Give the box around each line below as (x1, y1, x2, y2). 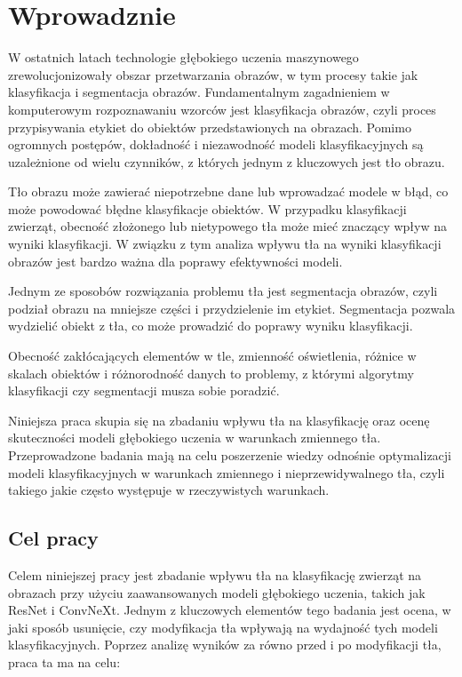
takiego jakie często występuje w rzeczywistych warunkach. (8, 481, 330, 499)
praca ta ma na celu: (8, 652, 121, 671)
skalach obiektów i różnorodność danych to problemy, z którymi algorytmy (8, 363, 414, 382)
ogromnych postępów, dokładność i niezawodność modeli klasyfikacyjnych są (8, 135, 424, 154)
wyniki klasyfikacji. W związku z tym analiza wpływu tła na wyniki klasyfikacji (8, 235, 442, 253)
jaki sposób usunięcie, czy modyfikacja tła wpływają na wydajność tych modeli (8, 617, 438, 636)
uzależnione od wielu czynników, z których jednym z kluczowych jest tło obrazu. (8, 152, 445, 171)
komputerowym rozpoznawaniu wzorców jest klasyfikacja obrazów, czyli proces (8, 100, 436, 118)
